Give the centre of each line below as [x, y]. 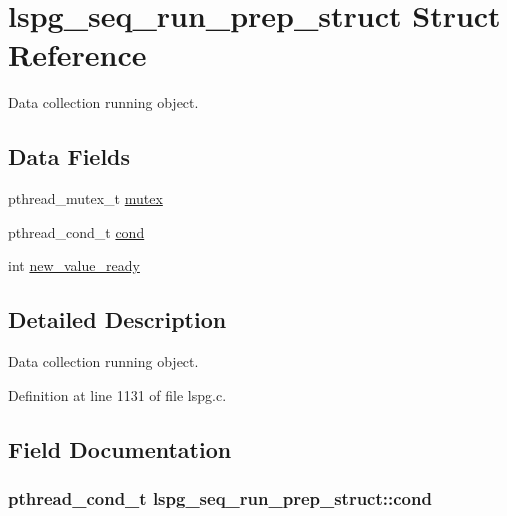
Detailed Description [117, 319]
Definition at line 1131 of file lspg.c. [117, 394]
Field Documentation [120, 448]
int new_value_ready [74, 265]
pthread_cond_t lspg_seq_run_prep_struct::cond [220, 497]
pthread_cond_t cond [76, 231]
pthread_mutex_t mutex [85, 198]
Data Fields [69, 156]
